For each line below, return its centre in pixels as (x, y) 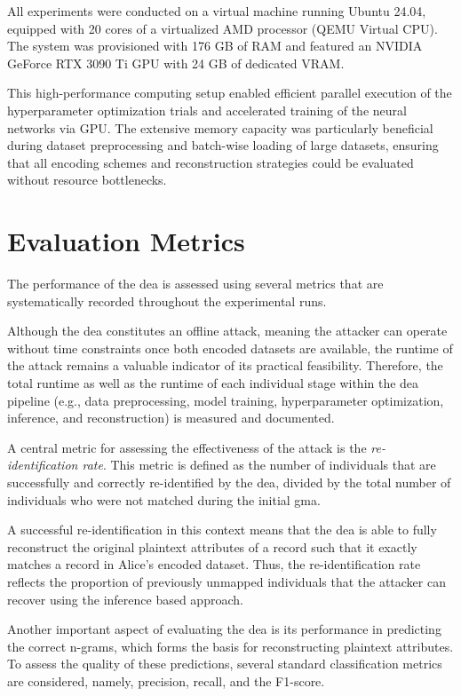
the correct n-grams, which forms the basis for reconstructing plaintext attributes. (230, 646)
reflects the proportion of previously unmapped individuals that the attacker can (227, 581)
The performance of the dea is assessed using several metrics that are (195, 284)
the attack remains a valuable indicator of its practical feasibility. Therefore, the (225, 365)
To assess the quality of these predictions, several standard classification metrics (225, 664)
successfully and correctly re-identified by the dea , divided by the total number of (229, 482)
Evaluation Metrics (126, 241)
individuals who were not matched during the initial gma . (164, 499)
